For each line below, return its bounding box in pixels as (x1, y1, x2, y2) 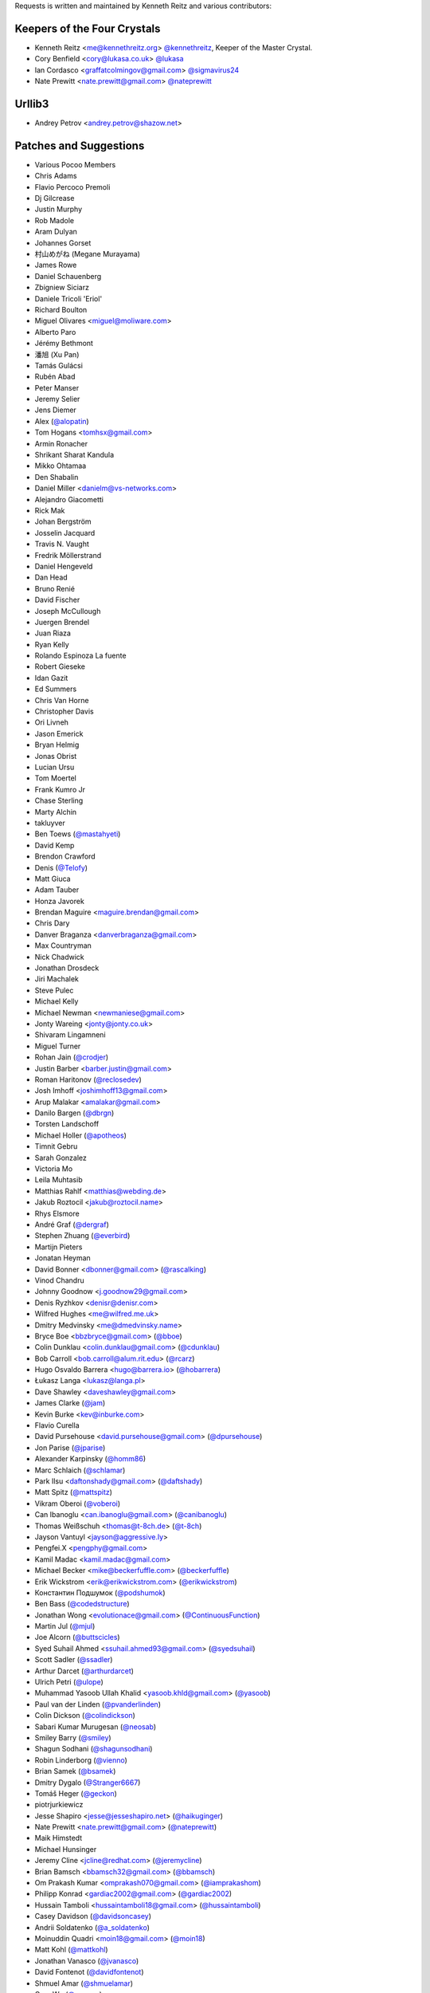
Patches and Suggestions (14, 139, 145, 152)
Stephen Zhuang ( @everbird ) (34, 1231, 131, 1240)
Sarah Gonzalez (34, 1153, 87, 1162)
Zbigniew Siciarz (34, 283, 89, 293)
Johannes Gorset (34, 238, 92, 247)
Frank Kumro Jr (34, 784, 85, 794)
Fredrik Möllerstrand (34, 550, 102, 560)
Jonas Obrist (34, 751, 77, 761)
